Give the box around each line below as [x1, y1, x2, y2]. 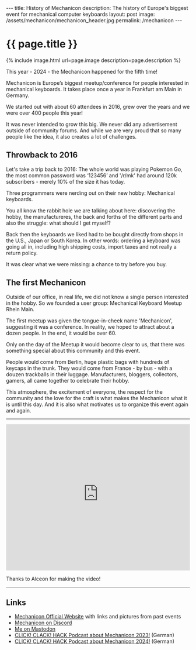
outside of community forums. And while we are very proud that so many [6, 127, 182, 134]
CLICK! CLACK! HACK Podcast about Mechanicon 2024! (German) [14, 638, 175, 645]
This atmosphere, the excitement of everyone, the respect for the [6, 388, 163, 395]
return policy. [6, 249, 38, 256]
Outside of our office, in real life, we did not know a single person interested [6, 293, 188, 300]
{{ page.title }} [6, 37, 78, 51]
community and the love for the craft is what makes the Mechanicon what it [6, 394, 188, 401]
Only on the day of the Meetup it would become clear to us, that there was [6, 341, 185, 348]
